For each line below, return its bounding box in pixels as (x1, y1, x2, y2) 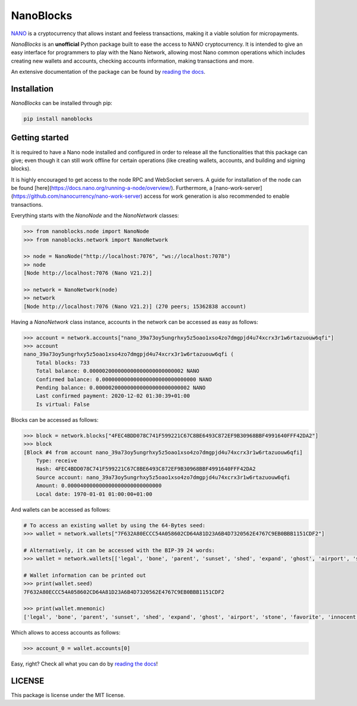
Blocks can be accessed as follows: (11, 416, 99, 423)
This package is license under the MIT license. (11, 691, 125, 698)
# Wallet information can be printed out (23, 572, 146, 579)
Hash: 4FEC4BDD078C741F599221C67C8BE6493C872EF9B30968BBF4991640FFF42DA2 (36, 465, 256, 472)
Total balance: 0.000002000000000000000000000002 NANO (36, 368, 199, 375)
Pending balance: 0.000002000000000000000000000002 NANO (36, 384, 206, 391)
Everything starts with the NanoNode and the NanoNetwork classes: (11, 212, 180, 219)
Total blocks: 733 (36, 359, 90, 366)
